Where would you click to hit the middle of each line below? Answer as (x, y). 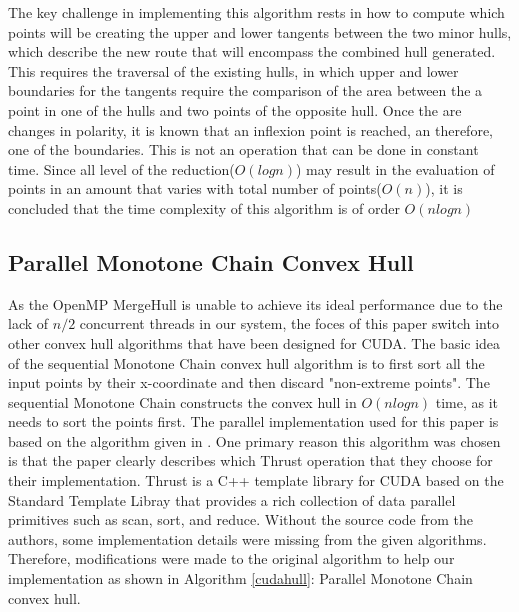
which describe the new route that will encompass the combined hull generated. (252, 51)
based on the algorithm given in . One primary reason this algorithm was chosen (254, 440)
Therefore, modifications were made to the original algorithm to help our (231, 558)
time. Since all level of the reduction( (121, 168)
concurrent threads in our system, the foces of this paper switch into (289, 323)
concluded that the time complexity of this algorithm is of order (204, 207)
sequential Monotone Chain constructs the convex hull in (182, 401)
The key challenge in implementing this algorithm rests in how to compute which (256, 12)
